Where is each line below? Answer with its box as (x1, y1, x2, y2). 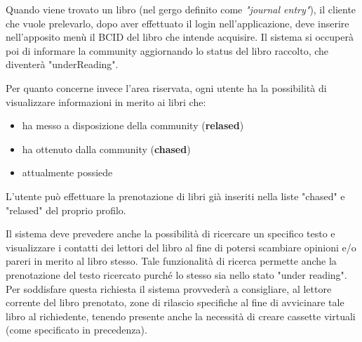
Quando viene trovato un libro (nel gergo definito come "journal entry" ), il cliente (6, 2, 356, 16)
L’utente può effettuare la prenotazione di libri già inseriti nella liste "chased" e (6, 188, 345, 203)
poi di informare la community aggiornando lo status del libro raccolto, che (6, 43, 329, 58)
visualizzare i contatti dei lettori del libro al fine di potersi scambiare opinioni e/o (6, 239, 356, 254)
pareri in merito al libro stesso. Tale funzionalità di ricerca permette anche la (6, 254, 337, 268)
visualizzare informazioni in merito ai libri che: (6, 94, 206, 109)
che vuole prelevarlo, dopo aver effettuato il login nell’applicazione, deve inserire (6, 15, 349, 30)
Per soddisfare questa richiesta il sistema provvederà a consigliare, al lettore (6, 281, 332, 296)
